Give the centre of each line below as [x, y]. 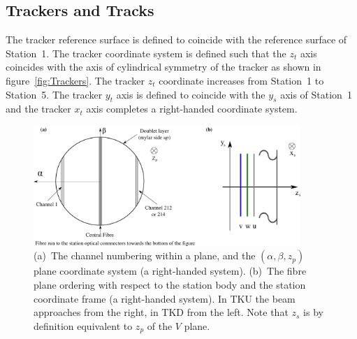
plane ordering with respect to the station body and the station [170, 284]
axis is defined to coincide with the [191, 94]
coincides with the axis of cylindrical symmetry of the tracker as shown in [163, 67]
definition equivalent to [83, 325]
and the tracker [38, 109]
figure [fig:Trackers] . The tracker [75, 80]
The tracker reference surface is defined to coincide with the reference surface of [176, 39]
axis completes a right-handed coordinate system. [192, 109]
